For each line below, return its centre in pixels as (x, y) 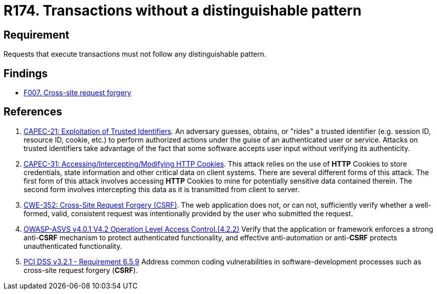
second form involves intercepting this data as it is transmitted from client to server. (162, 189)
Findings (26, 73)
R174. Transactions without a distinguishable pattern (183, 11)
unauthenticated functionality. (73, 246)
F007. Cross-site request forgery (78, 93)
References (33, 112)
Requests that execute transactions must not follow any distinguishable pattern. (135, 54)
